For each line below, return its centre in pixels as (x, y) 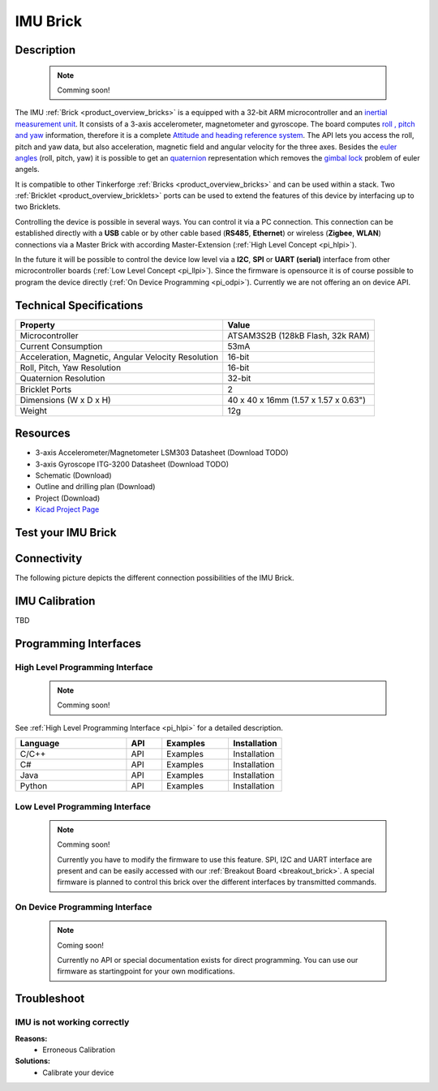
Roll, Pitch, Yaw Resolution (71, 367)
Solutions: (33, 1061)
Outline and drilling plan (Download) (95, 487)
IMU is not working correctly (72, 1022)
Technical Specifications (79, 305)
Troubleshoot (50, 999)
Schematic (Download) (73, 475)
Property (38, 324)
